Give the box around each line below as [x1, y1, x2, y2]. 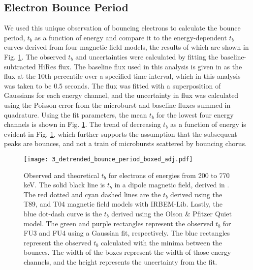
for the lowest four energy [156, 109, 234, 120]
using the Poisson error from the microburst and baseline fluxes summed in [4, 99, 231, 110]
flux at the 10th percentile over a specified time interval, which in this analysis [4, 71, 241, 81]
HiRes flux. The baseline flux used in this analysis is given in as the [38, 61, 242, 71]
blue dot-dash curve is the [24, 208, 102, 218]
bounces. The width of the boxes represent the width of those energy [24, 247, 231, 257]
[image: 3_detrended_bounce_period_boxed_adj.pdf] [24, 155, 193, 163]
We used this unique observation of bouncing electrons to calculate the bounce [4, 23, 241, 33]
